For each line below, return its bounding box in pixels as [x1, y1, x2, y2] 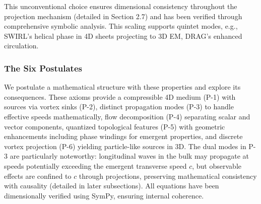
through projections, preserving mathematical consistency [79, 170, 257, 181]
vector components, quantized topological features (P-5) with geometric [4, 121, 225, 131]
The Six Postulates [4, 61, 82, 74]
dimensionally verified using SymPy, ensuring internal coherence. [4, 190, 204, 200]
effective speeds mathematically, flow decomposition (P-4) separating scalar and [4, 111, 250, 121]
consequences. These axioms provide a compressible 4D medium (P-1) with [4, 91, 236, 102]
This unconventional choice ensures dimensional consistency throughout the [4, 1, 237, 11]
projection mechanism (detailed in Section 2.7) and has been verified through [4, 11, 242, 21]
